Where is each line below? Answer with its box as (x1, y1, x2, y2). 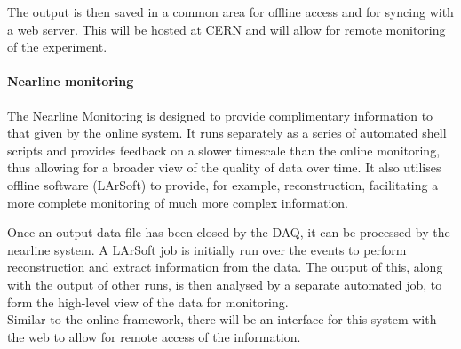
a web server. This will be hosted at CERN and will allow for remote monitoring (7, 20, 446, 38)
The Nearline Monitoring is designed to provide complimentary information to (7, 106, 433, 124)
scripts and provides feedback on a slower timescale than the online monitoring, (7, 140, 441, 159)
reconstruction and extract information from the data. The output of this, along (7, 258, 443, 276)
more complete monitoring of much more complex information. (7, 193, 348, 211)
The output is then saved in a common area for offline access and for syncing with (7, 3, 454, 20)
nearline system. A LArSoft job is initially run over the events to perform (7, 240, 407, 258)
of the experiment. (7, 37, 107, 56)
